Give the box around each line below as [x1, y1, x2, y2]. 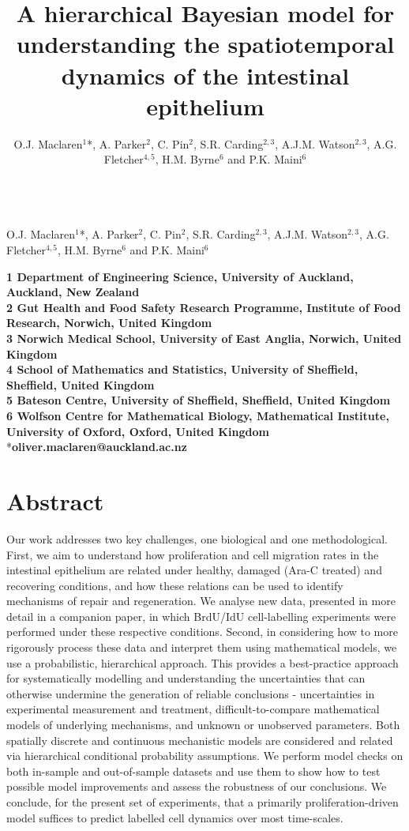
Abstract [6, 484, 104, 517]
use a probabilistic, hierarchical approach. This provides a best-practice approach [6, 654, 399, 671]
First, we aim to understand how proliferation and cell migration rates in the [6, 546, 379, 562]
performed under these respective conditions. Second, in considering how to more [6, 623, 398, 640]
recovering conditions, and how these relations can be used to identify [6, 577, 343, 593]
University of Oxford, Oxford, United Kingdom [6, 423, 269, 439]
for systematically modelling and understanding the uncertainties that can [6, 670, 366, 686]
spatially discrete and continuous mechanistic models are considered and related [6, 731, 393, 748]
